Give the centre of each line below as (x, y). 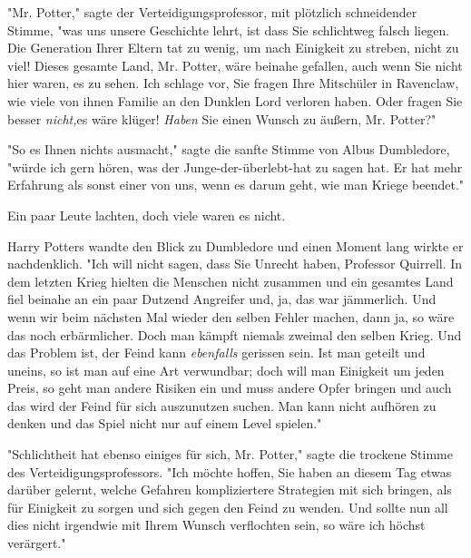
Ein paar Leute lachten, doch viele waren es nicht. (147, 215)
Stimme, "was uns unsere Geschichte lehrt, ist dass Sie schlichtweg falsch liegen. (229, 29)
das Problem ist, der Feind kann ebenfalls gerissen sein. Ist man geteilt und (216, 352)
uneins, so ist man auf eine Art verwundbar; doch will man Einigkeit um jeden (226, 370)
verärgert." (37, 543)
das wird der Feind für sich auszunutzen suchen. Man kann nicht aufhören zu (222, 405)
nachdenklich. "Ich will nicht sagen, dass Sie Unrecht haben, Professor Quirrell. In (235, 264)
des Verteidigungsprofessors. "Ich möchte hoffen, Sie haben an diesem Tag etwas (230, 471)
